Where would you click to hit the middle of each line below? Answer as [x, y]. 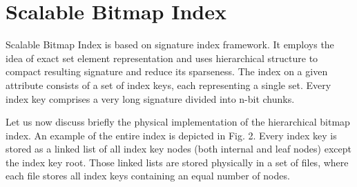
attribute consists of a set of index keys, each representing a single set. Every [168, 85]
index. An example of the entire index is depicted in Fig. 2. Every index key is [171, 135]
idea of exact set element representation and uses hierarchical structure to [162, 58]
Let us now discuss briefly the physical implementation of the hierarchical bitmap [178, 122]
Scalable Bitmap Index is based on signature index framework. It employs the [170, 45]
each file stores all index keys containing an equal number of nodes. [148, 176]
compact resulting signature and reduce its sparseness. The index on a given [167, 71]
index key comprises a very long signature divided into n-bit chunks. [150, 98]
